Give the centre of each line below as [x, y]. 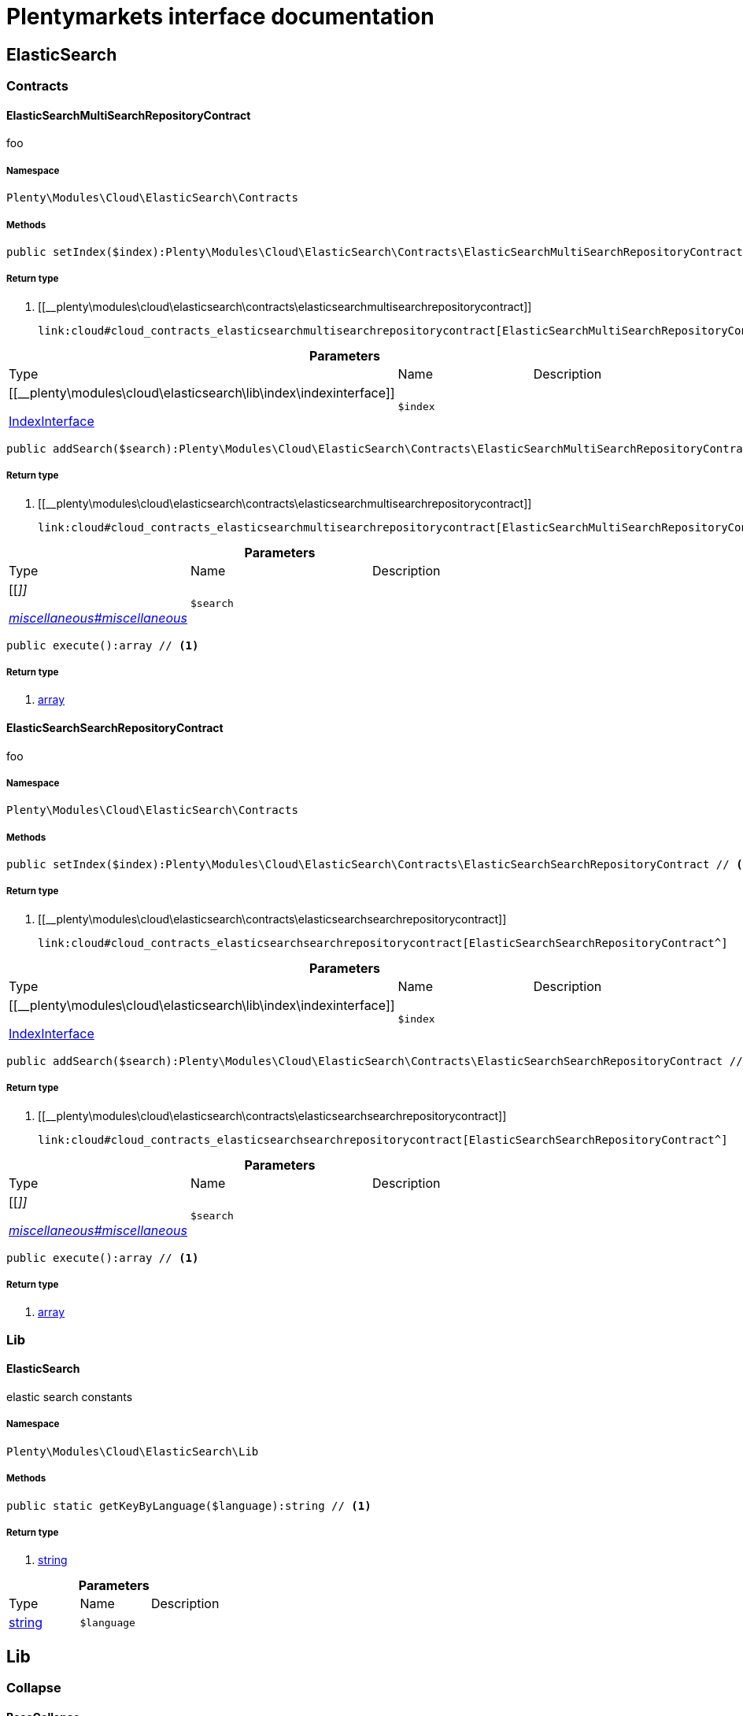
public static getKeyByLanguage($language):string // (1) [189, 1505]
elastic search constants [70, 1397]
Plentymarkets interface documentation [220, 17]
